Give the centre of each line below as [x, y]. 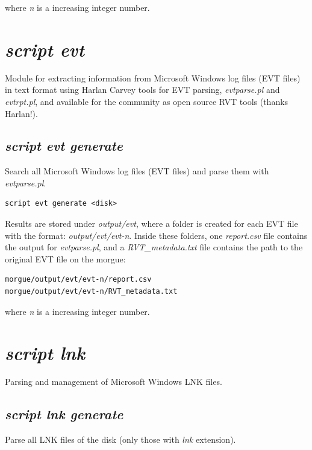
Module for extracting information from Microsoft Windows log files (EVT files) [153, 78]
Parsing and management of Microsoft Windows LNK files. [114, 382]
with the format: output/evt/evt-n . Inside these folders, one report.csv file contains [156, 235]
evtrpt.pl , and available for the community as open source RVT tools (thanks [147, 101]
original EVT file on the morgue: [65, 258]
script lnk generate [64, 414]
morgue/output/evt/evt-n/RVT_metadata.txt [91, 292]
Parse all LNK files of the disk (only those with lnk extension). [120, 439]
